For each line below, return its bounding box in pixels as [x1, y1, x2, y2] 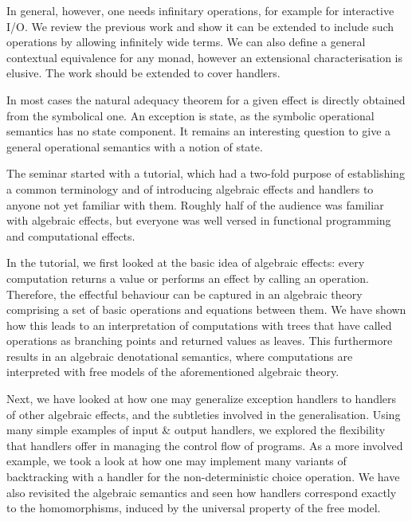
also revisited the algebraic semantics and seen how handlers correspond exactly [6, 484, 397, 500]
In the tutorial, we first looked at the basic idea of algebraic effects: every [6, 254, 365, 271]
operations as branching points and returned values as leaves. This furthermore [6, 332, 393, 349]
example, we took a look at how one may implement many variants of [6, 452, 347, 469]
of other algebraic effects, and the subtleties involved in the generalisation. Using [6, 405, 401, 422]
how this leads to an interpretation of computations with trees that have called [6, 316, 392, 333]
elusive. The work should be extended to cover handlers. [6, 65, 281, 81]
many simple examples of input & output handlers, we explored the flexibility [6, 421, 386, 438]
